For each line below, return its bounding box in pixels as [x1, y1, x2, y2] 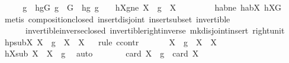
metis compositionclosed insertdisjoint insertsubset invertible [4, 12, 230, 25]
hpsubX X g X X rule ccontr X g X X [4, 35, 217, 48]
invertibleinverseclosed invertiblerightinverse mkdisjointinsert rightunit [25, 24, 285, 37]
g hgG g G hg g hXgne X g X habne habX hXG [23, 1, 281, 13]
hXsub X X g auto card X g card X [4, 47, 199, 59]
